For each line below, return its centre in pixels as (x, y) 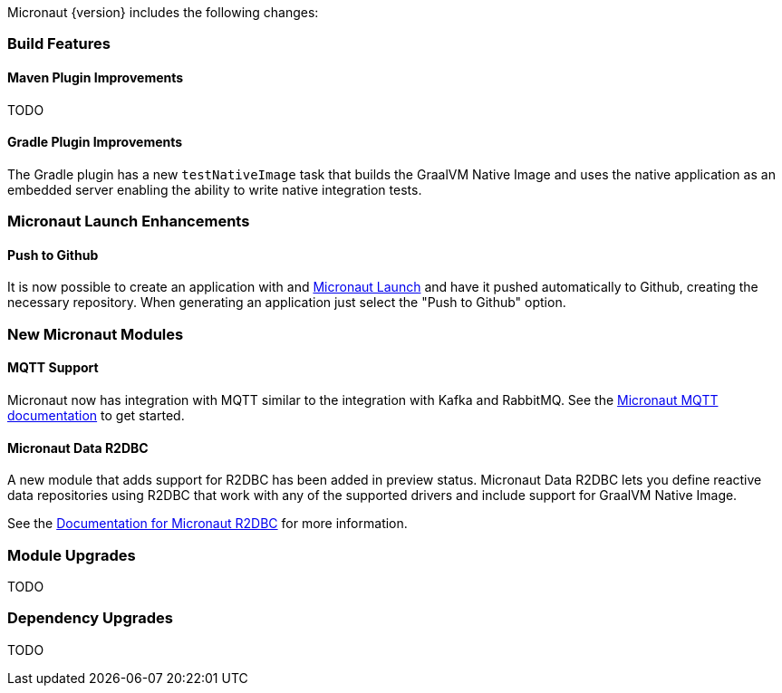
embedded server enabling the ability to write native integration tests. (215, 189)
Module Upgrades (72, 555)
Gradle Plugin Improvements (95, 142)
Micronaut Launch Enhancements (129, 221)
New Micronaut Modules (96, 334)
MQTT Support (53, 368)
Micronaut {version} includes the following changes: (163, 12)
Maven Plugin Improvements (96, 77)
